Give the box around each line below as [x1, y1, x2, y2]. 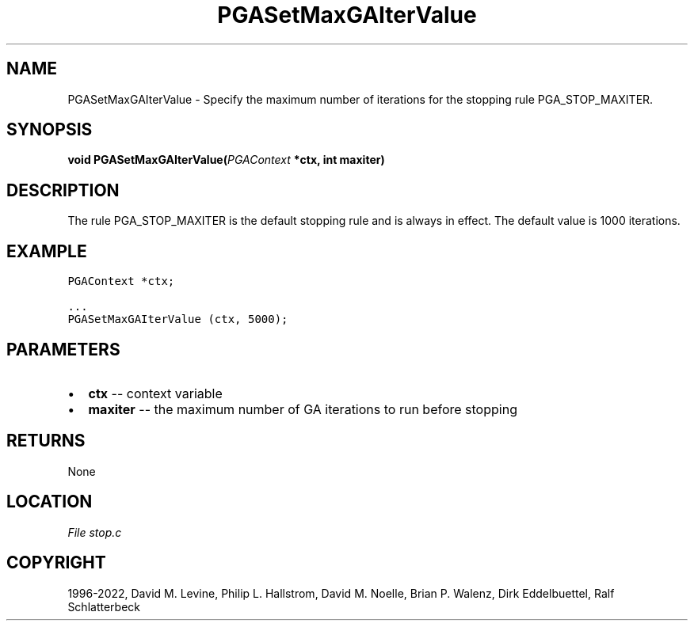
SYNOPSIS [6, 120, 93, 140]
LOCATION [6, 492, 93, 512]
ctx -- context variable [88, 385, 223, 401]
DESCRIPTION [6, 180, 120, 200]
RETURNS [6, 431, 86, 451]
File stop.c [67, 525, 122, 539]
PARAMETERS [6, 339, 120, 359]
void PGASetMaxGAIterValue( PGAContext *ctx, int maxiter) [67, 153, 385, 167]
